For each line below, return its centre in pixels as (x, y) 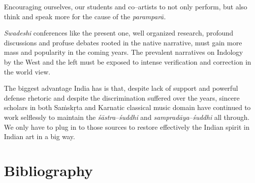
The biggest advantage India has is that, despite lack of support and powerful (121, 88)
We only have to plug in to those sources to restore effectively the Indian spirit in (127, 127)
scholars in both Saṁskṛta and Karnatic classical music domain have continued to (127, 107)
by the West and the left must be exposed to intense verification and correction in (128, 61)
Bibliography (48, 170)
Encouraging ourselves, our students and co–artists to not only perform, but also (126, 6)
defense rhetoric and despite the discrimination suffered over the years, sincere (122, 97)
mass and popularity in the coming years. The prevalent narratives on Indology (124, 52)
